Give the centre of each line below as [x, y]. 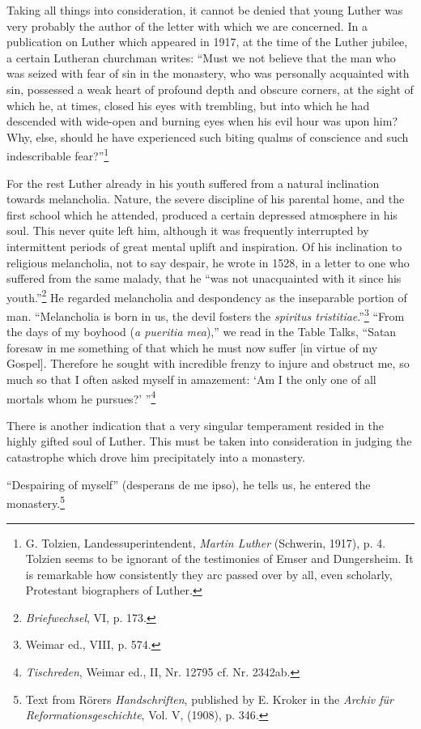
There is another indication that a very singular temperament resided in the [195, 425]
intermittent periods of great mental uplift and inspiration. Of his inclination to [204, 246]
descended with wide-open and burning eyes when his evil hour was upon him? [202, 121]
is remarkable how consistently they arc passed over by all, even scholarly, [209, 574]
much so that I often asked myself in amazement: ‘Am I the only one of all [191, 379]
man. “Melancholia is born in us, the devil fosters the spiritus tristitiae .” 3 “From [206, 315]
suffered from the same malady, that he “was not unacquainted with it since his [204, 278]
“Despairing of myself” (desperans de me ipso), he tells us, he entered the [189, 484]
